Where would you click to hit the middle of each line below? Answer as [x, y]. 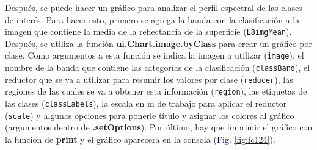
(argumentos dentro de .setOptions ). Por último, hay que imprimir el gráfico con [159, 127]
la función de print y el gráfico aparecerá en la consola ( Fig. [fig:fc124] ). [140, 139]
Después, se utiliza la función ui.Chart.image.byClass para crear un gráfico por [159, 43]
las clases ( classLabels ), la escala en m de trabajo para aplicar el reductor [146, 103]
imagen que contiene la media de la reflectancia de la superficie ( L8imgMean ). [148, 31]
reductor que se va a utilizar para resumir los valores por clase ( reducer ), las [149, 79]
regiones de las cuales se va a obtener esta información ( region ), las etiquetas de [156, 91]
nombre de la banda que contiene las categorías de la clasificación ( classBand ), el [158, 67]
